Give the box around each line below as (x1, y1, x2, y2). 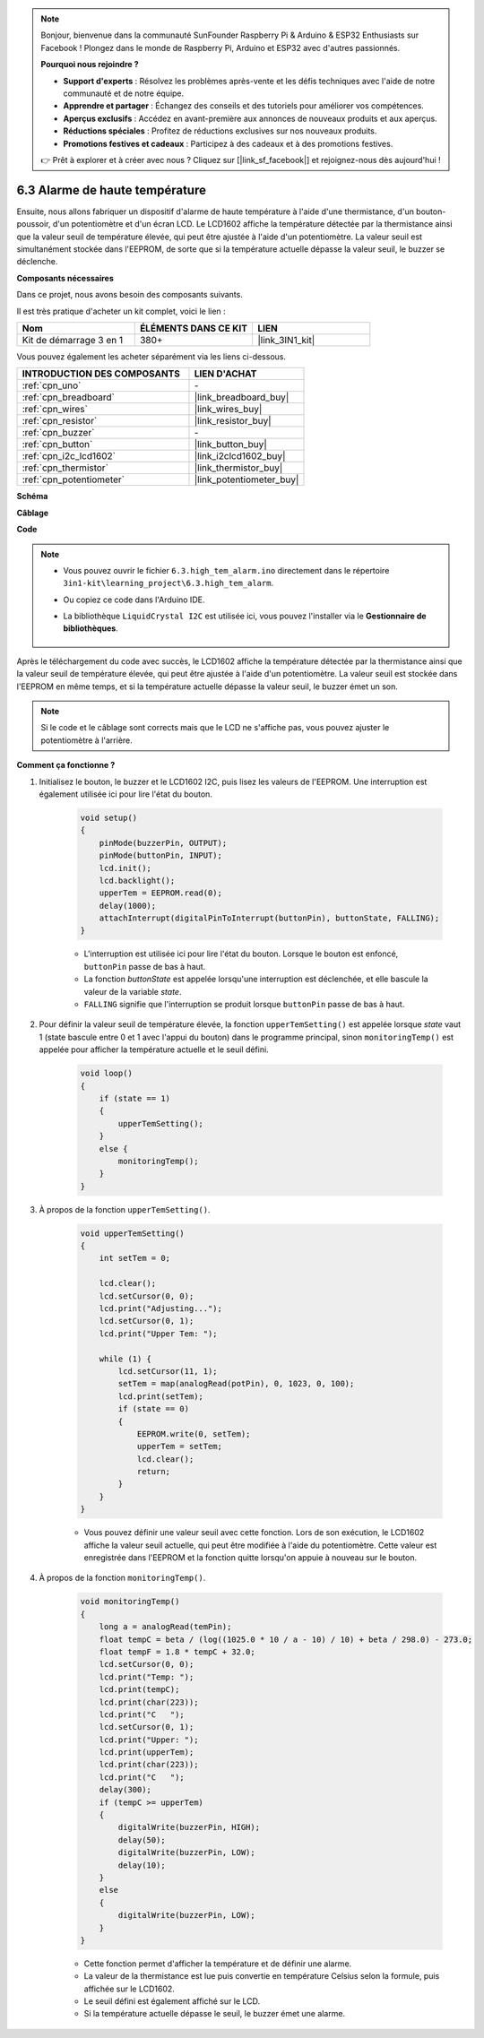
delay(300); (99, 1784, 152, 1795)
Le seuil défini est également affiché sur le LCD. (83, 1996, 260, 2007)
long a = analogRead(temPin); (99, 1622, 232, 1632)
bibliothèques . (63, 623, 118, 634)
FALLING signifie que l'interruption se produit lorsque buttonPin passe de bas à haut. (83, 999, 405, 1010)
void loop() (80, 1068, 134, 1079)
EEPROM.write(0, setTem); (136, 1429, 251, 1438)
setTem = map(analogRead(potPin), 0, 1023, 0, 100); (117, 1378, 355, 1389)
